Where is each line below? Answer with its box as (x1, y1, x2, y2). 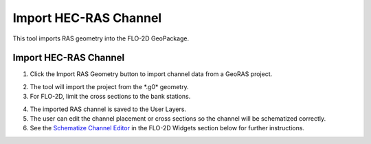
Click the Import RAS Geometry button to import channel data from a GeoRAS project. (30, 70, 273, 78)
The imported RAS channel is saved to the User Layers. (30, 105, 187, 113)
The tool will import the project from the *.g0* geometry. (30, 82, 189, 91)
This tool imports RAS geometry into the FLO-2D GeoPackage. (12, 34, 190, 43)
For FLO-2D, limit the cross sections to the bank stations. (30, 93, 191, 101)
